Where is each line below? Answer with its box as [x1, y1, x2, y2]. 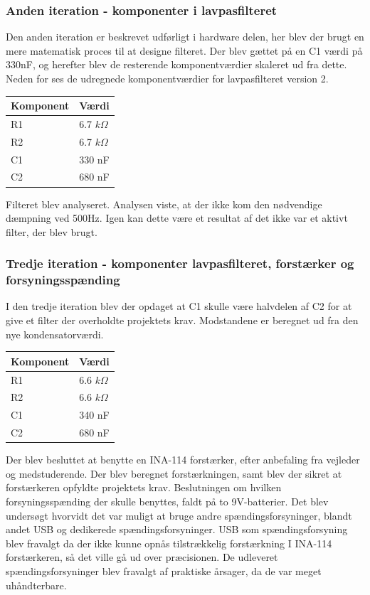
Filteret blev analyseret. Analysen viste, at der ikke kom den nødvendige [6, 196, 322, 211]
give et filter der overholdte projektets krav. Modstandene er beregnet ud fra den [6, 313, 359, 328]
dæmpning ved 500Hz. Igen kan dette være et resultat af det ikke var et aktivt [6, 210, 348, 225]
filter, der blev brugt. [6, 224, 97, 239]
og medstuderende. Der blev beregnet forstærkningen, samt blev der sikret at [6, 466, 342, 481]
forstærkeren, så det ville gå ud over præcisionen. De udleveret [6, 550, 278, 564]
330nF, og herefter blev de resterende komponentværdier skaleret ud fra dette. [6, 57, 347, 72]
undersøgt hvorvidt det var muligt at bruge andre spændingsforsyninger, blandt [6, 508, 352, 522]
